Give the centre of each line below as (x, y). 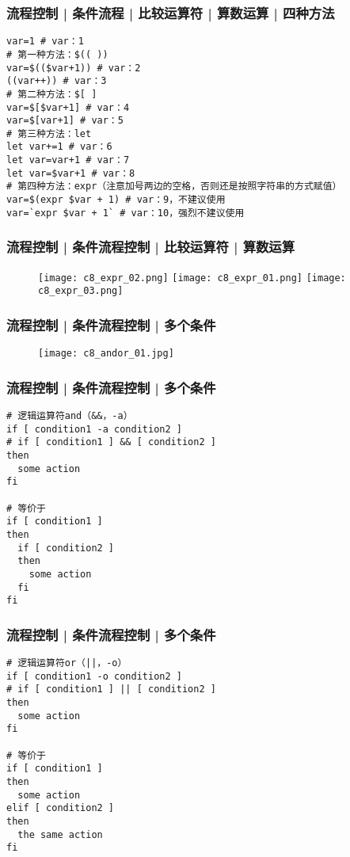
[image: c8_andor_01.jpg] (106, 354)
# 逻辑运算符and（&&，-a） (70, 416)
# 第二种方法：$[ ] (52, 94)
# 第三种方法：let (49, 133)
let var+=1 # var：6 (59, 147)
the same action (60, 834)
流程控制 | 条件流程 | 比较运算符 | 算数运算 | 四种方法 (171, 12)
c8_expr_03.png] (81, 291)
